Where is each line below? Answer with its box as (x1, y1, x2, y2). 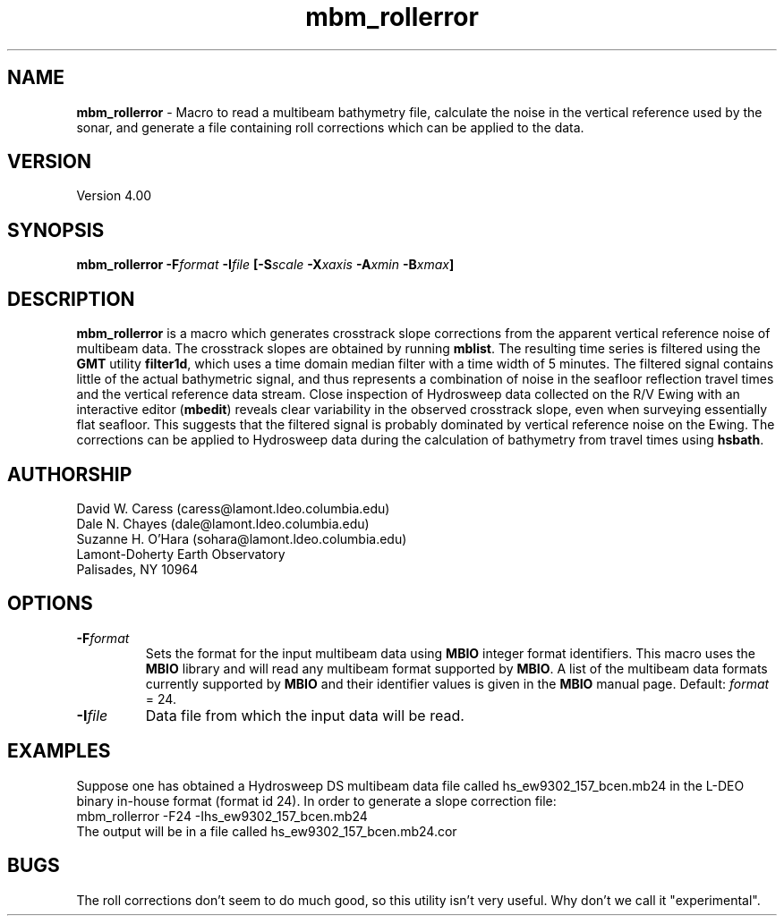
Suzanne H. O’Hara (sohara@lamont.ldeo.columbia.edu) (76, 530, 407, 546)
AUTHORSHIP (7, 462, 132, 486)
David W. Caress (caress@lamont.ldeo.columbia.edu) (76, 500, 390, 516)
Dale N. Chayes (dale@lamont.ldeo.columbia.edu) (76, 515, 370, 531)
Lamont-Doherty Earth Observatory (76, 546, 285, 562)
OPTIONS (7, 592, 93, 615)
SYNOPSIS (7, 218, 105, 241)
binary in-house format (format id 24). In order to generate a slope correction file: (76, 792, 557, 809)
